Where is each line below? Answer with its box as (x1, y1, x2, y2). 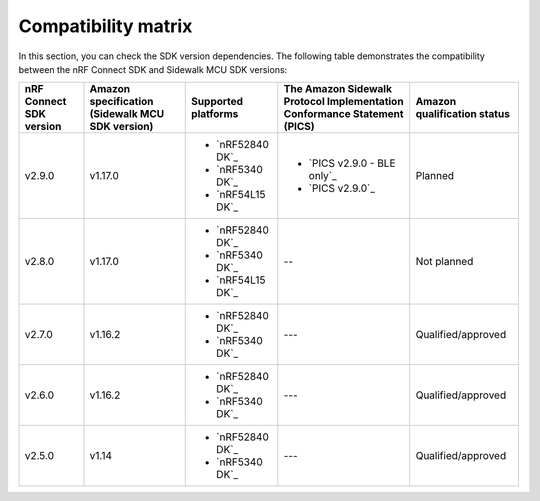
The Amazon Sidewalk (283, 82, 392, 96)
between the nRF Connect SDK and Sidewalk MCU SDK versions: (18, 63, 288, 75)
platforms (191, 107, 239, 121)
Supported (191, 95, 244, 109)
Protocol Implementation (283, 95, 404, 109)
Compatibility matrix (18, 15, 193, 37)
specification (89, 95, 154, 109)
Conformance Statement (283, 107, 404, 121)
